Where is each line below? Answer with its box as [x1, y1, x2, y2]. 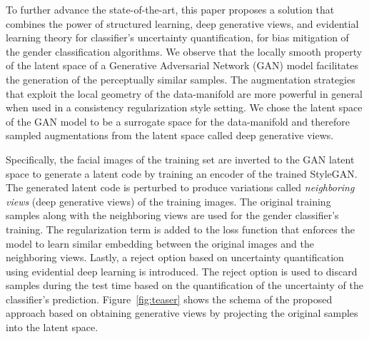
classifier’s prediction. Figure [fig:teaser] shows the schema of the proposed [6, 291, 333, 306]
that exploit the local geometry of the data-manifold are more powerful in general [6, 86, 363, 101]
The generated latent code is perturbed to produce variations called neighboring [6, 180, 355, 195]
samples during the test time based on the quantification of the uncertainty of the [6, 278, 363, 293]
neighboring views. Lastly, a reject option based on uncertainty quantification [6, 250, 344, 265]
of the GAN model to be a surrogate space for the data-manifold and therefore [6, 113, 350, 128]
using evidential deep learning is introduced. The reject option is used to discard [6, 263, 358, 278]
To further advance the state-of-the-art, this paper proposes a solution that [6, 2, 335, 16]
